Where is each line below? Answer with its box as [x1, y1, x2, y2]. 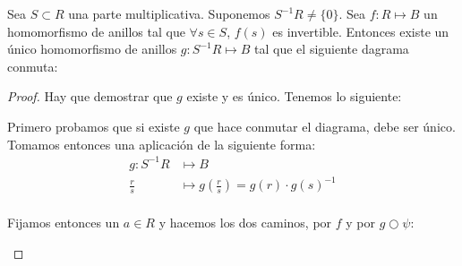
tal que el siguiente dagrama [254, 39, 409, 58]
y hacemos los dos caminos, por [158, 213, 332, 232]
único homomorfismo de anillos [7, 39, 177, 58]
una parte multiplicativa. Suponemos [68, 4, 270, 22]
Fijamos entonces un [7, 213, 120, 232]
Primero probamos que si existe [7, 116, 180, 135]
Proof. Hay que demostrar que [7, 87, 173, 106]
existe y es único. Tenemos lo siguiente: [186, 87, 402, 106]
